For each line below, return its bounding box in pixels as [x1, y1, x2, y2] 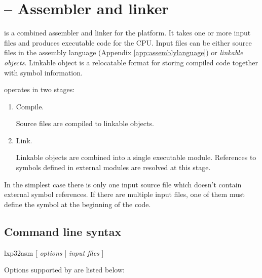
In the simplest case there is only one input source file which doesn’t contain [4, 179, 242, 189]
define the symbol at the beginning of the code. [4, 198, 151, 209]
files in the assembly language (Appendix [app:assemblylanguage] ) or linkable [4, 47, 243, 58]
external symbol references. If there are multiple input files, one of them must [4, 189, 245, 200]
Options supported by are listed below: [4, 264, 125, 275]
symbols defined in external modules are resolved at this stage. [16, 162, 211, 173]
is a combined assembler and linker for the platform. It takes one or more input [4, 27, 251, 38]
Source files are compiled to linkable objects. [16, 118, 154, 129]
